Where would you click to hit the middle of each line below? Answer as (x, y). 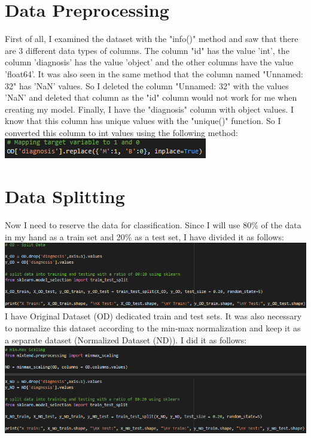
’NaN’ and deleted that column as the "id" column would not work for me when (151, 97)
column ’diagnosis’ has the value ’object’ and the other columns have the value (149, 62)
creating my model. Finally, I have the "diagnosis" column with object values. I (150, 109)
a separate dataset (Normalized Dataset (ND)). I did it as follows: (126, 339)
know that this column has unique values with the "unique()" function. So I (143, 121)
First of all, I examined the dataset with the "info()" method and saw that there (152, 39)
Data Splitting (65, 196)
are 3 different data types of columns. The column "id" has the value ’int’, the (147, 50)
